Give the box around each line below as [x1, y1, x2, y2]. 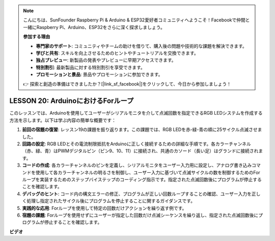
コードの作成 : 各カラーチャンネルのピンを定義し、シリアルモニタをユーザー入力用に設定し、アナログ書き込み [22, 162, 252, 168]
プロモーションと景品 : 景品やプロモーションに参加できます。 [36, 71, 163, 77]
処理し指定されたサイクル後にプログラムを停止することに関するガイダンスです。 [26, 198, 196, 204]
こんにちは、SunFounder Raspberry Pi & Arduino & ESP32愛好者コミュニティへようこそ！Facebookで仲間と [23, 17, 250, 23]
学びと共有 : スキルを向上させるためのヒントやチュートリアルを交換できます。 [36, 50, 199, 56]
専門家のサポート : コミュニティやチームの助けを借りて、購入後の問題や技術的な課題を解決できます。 [36, 43, 247, 49]
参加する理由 [23, 34, 50, 40]
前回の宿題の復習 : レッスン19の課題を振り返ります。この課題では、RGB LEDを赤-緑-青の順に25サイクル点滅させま [22, 126, 262, 132]
